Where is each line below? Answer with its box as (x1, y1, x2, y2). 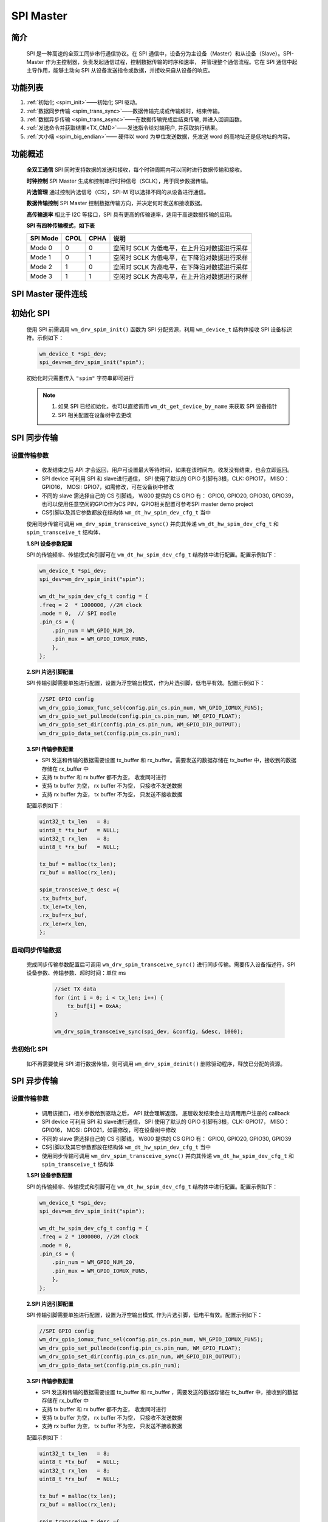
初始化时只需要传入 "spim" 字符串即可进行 (26, 374, 134, 382)
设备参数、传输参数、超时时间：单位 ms (26, 969, 126, 977)
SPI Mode (30, 234, 59, 242)
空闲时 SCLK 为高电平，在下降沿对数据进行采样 (113, 262, 248, 271)
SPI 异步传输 (11, 1076, 58, 1086)
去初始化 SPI (11, 1045, 48, 1053)
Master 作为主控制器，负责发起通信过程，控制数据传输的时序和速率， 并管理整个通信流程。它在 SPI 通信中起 (26, 58, 298, 65)
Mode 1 (30, 253, 51, 261)
